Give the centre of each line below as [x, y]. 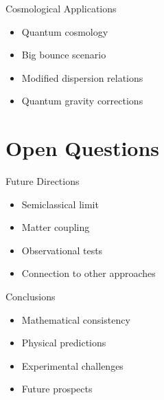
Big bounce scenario [64, 55]
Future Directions [43, 181]
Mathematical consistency [76, 319]
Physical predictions [64, 343]
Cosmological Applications [61, 8]
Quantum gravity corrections [82, 101]
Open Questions [83, 148]
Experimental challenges [72, 365]
